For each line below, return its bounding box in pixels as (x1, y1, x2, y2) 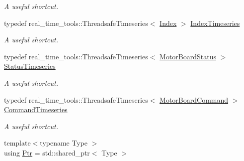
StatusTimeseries (4, 61, 56, 71)
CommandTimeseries (4, 104, 68, 115)
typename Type (40, 138, 87, 148)
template (4, 138, 31, 148)
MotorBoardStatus (160, 51, 217, 61)
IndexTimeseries (190, 17, 240, 28)
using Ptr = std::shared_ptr (4, 147, 90, 158)
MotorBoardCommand (160, 94, 229, 105)
